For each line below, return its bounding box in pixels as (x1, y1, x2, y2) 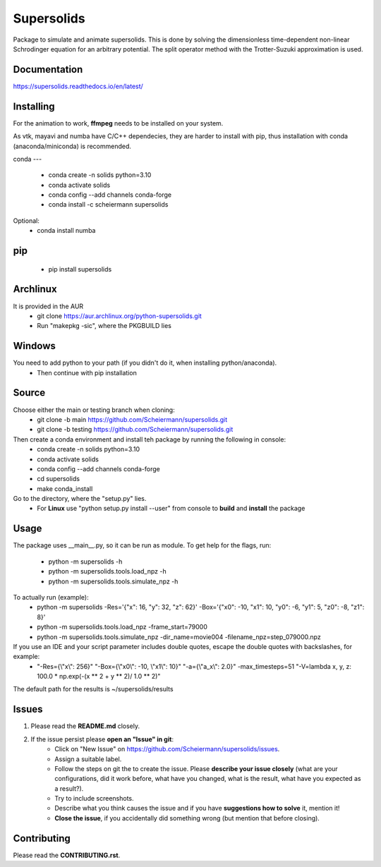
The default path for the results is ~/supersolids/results (13, 685, 174, 693)
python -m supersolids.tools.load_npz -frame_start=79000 (37, 623, 208, 631)
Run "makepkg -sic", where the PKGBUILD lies (37, 322, 172, 330)
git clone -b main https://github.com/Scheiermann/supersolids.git (37, 415, 228, 423)
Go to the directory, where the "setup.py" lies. (13, 495, 147, 503)
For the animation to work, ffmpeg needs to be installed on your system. (13, 119, 224, 127)
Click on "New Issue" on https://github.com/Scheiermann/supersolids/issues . (54, 745, 280, 753)
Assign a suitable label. (54, 755, 122, 763)
